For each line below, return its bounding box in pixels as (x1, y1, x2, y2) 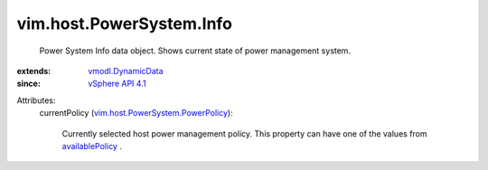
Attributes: (16, 95, 56, 106)
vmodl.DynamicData (88, 65, 164, 76)
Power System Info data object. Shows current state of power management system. (39, 45, 352, 56)
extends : (16, 65, 52, 76)
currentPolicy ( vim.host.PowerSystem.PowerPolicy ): (39, 108, 234, 118)
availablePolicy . (61, 140, 122, 151)
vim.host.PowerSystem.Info (16, 14, 232, 33)
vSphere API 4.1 (88, 78, 146, 90)
